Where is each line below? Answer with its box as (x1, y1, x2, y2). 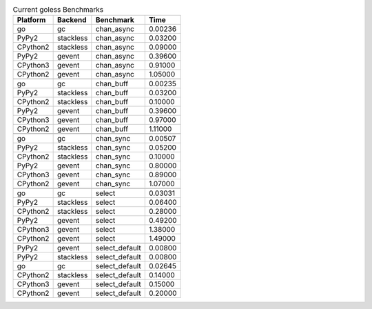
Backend (56, 15, 87, 25)
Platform (17, 15, 46, 25)
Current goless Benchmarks (12, 5, 104, 14)
